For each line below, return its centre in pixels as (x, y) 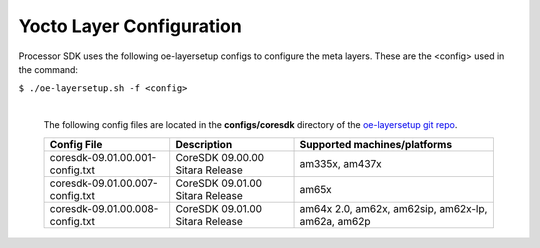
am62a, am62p (335, 221)
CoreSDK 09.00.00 (220, 157)
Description (204, 144)
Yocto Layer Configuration (130, 26)
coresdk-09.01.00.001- (103, 157)
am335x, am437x (340, 163)
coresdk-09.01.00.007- (104, 183)
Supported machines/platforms (376, 144)
